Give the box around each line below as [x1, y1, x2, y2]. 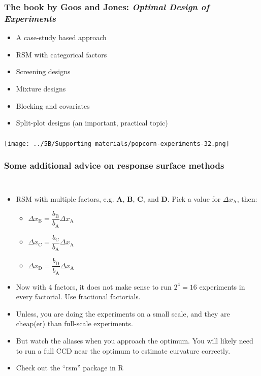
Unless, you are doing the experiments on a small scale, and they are [16, 308, 230, 319]
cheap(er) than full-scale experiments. [16, 318, 133, 329]
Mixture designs [16, 83, 66, 93]
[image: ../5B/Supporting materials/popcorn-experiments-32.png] [4, 140, 230, 147]
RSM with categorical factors [16, 49, 107, 59]
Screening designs [16, 66, 71, 77]
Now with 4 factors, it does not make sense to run [16, 281, 172, 292]
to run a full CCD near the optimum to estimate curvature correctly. [16, 345, 231, 356]
